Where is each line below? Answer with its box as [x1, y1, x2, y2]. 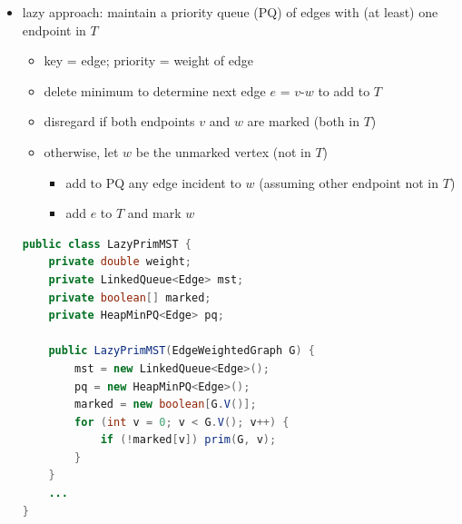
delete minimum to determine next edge [44, 81, 266, 100]
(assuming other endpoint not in [259, 173, 439, 192]
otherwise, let [44, 142, 119, 161]
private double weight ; [48, 255, 192, 269]
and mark [127, 203, 182, 222]
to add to [318, 81, 370, 100]
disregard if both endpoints [44, 112, 195, 131]
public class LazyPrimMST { [22, 237, 192, 251]
